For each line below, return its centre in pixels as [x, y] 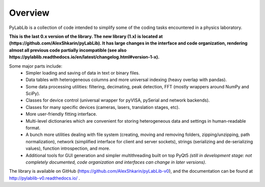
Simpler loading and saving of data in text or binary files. [83, 73]
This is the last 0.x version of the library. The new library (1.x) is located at [86, 36]
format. [33, 128]
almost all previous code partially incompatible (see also [68, 50]
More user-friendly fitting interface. [62, 114]
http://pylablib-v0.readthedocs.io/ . [45, 178]
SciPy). [33, 94]
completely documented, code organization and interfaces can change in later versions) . [116, 162]
